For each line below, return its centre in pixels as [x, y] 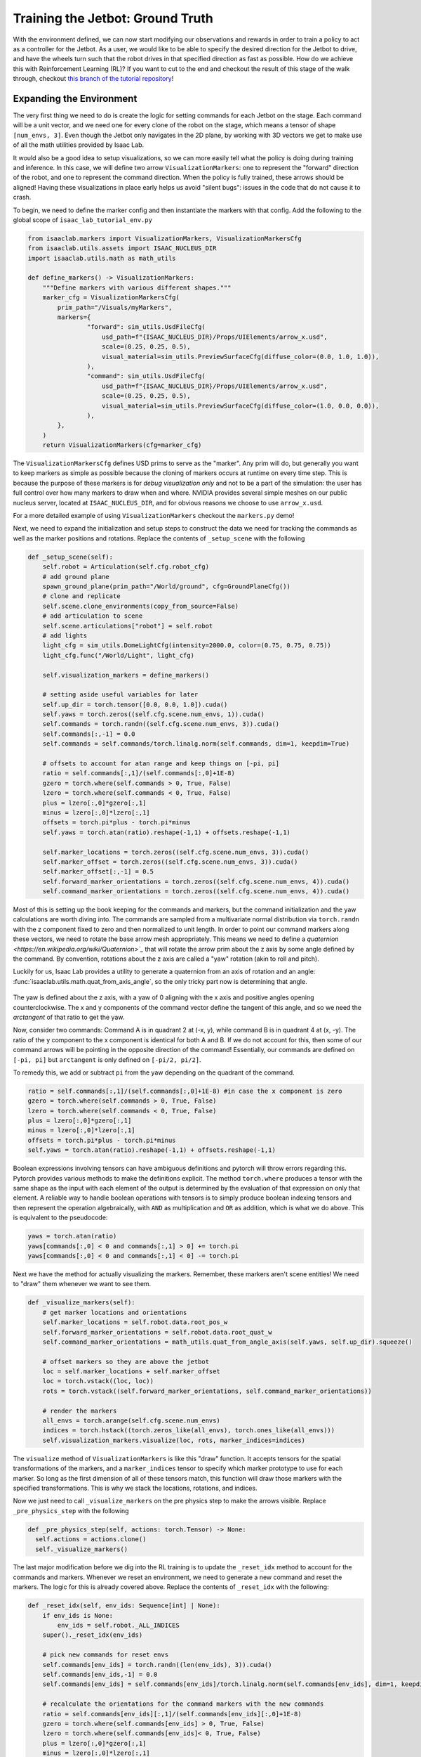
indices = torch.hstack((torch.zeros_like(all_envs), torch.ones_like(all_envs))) [189, 1431]
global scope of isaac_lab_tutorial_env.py [82, 220]
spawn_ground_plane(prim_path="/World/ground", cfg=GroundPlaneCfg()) [167, 586]
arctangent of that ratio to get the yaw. [69, 1017]
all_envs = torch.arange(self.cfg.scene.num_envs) [131, 1421]
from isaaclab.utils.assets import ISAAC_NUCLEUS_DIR [122, 248]
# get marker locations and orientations [115, 1312]
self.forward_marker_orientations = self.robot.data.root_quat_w [157, 1332]
